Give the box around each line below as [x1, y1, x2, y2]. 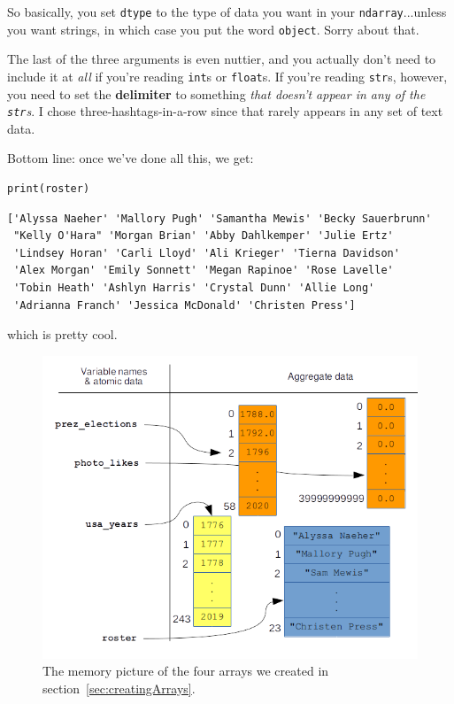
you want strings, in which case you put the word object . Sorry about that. [7, 19, 419, 38]
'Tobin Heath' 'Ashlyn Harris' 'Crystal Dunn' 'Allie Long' [13, 281, 375, 294]
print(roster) [7, 182, 90, 195]
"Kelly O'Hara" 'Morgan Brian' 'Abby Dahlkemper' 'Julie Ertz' [13, 229, 394, 243]
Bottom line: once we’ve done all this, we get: [7, 149, 254, 167]
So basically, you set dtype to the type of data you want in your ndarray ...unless [7, 3, 447, 20]
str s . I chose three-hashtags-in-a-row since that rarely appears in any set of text [7, 102, 443, 120]
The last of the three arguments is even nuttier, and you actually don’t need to [7, 50, 436, 68]
